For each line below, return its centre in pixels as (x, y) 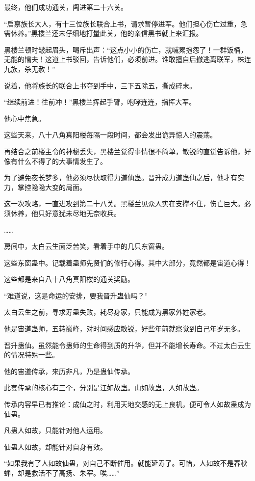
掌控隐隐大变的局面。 (52, 187)
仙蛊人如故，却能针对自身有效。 (55, 446)
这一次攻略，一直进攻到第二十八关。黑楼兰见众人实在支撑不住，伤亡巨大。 (124, 203)
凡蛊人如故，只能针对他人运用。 (55, 430)
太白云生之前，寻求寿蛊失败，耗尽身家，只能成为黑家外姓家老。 (107, 312)
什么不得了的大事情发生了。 (62, 161)
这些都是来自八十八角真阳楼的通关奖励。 (69, 279)
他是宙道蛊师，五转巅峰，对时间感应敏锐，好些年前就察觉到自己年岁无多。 (124, 329)
